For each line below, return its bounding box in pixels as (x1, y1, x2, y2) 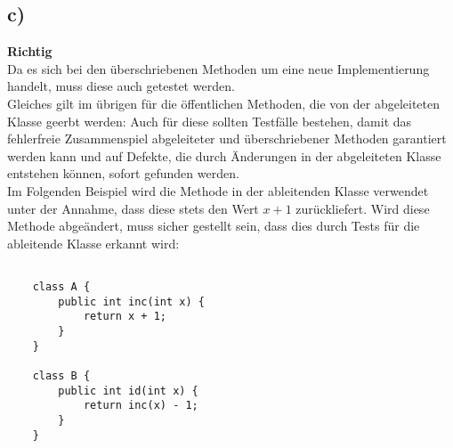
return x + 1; (83, 310, 166, 323)
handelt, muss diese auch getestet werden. (7, 77, 235, 95)
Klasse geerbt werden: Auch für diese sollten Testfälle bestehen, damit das (7, 111, 412, 130)
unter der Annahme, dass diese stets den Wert (7, 199, 259, 217)
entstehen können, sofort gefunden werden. (7, 164, 239, 183)
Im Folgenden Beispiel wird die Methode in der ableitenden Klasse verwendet (7, 181, 429, 200)
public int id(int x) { (58, 384, 198, 397)
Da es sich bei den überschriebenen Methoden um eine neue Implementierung (7, 59, 430, 77)
